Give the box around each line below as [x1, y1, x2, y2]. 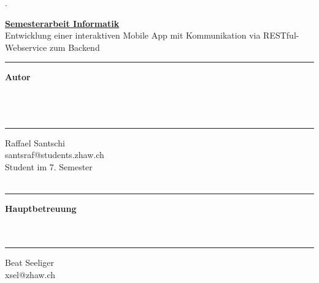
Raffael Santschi [5, 136, 65, 149]
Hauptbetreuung [5, 202, 77, 215]
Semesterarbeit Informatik [5, 17, 120, 29]
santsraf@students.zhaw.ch [5, 148, 104, 161]
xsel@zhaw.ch [5, 268, 56, 281]
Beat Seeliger [5, 255, 54, 268]
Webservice [5, 40, 47, 53]
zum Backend [49, 40, 100, 53]
